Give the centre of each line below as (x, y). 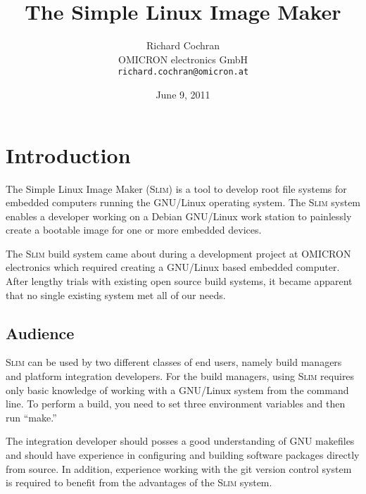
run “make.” (31, 417)
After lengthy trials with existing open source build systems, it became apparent (179, 281)
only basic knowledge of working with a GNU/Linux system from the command (177, 389)
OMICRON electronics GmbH (183, 59)
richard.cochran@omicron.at (183, 72)
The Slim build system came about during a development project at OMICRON (178, 253)
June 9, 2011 (183, 94)
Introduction (68, 154)
